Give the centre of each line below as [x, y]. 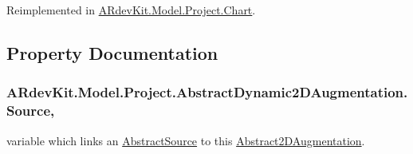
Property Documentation [112, 52]
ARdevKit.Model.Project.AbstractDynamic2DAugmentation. [207, 92]
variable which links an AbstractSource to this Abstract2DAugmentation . [186, 140]
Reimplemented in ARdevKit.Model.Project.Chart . [131, 10]
